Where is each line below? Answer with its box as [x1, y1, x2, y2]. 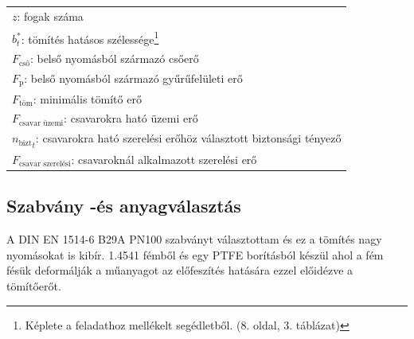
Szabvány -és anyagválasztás [6, 193, 241, 218]
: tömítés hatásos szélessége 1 [21, 28, 159, 47]
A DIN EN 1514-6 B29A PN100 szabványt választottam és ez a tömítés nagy [6, 231, 382, 247]
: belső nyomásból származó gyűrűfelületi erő [24, 69, 243, 86]
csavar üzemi [19, 119, 64, 127]
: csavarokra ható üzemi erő [64, 110, 198, 127]
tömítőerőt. [6, 277, 61, 294]
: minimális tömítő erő [33, 90, 142, 107]
